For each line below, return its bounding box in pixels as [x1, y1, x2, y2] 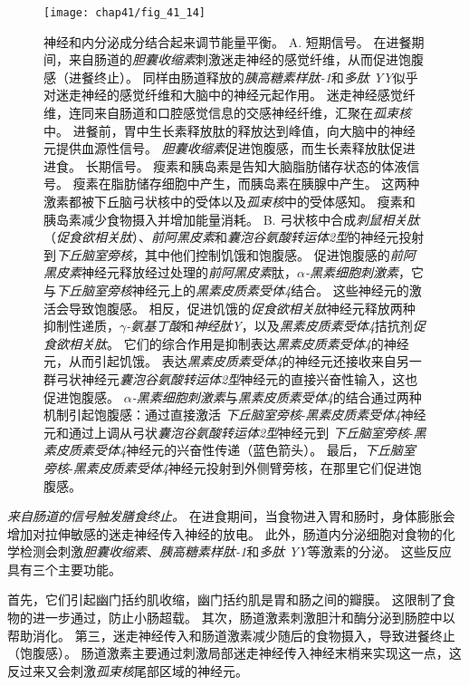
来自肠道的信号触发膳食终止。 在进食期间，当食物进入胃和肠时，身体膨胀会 [7, 507, 455, 526]
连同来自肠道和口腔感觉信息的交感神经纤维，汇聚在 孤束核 [68, 103, 411, 122]
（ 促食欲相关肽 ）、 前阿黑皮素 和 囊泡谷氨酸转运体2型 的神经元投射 [43, 227, 425, 246]
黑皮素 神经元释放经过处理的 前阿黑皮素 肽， [43, 263, 297, 282]
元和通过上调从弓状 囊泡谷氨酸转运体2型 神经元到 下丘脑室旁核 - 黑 [43, 422, 426, 441]
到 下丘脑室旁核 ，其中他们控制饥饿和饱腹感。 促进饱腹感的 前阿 [43, 245, 416, 264]
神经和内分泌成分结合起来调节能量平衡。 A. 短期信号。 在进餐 [43, 32, 412, 51]
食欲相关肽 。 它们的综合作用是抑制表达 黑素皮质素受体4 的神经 [43, 333, 409, 353]
